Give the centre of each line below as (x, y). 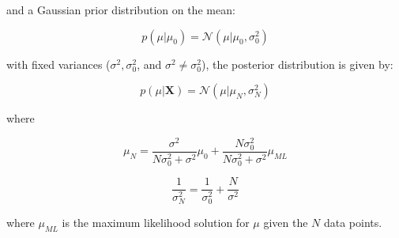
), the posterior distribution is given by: (297, 64)
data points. (353, 223)
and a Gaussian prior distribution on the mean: (121, 9)
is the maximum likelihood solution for (156, 223)
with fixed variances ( (58, 64)
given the (286, 223)
